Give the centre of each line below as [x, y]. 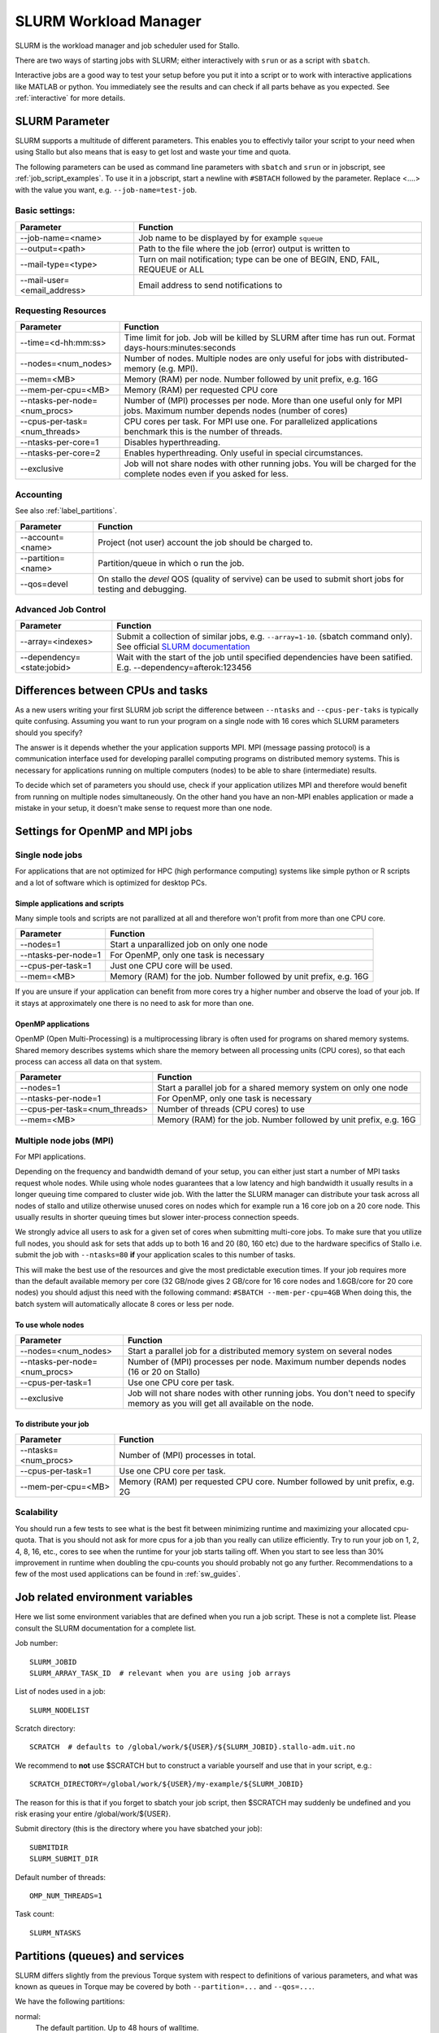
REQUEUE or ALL [172, 269]
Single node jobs [49, 855]
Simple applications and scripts [70, 903]
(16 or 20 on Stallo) [164, 1372]
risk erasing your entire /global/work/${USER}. [93, 1814]
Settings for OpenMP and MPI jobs [104, 831]
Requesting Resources [61, 311]
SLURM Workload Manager [109, 21]
